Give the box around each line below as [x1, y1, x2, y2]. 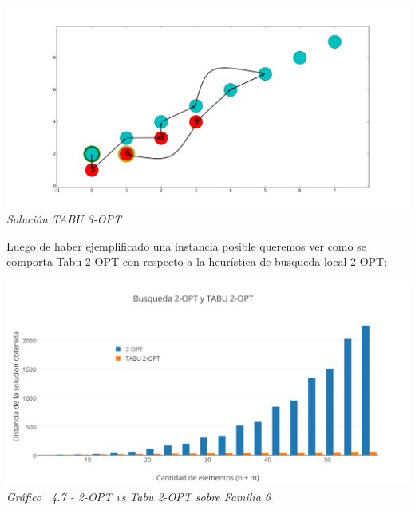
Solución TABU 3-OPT [6, 211, 121, 227]
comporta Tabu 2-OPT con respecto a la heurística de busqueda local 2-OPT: [6, 253, 388, 270]
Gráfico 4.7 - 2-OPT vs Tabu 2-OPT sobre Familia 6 [6, 488, 271, 504]
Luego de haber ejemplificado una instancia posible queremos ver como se [6, 237, 366, 254]
